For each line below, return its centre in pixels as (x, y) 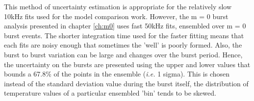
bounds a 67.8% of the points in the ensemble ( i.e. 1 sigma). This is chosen (117, 74)
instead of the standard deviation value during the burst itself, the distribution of (126, 83)
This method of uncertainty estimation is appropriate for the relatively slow (118, 6)
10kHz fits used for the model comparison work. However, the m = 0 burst (116, 16)
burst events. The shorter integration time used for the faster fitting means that (124, 35)
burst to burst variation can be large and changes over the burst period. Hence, (123, 54)
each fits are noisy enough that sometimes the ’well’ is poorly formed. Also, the (123, 45)
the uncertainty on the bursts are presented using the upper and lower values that (127, 64)
